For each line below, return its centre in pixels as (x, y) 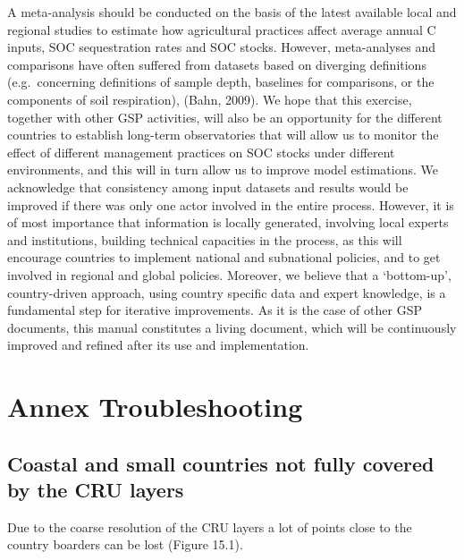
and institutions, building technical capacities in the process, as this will (205, 239)
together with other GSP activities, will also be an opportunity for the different (225, 117)
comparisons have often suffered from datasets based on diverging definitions (217, 64)
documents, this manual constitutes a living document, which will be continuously (232, 327)
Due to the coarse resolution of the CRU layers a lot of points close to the (210, 526)
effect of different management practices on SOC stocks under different (201, 152)
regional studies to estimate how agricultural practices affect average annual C (222, 29)
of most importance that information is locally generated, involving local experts (228, 222)
